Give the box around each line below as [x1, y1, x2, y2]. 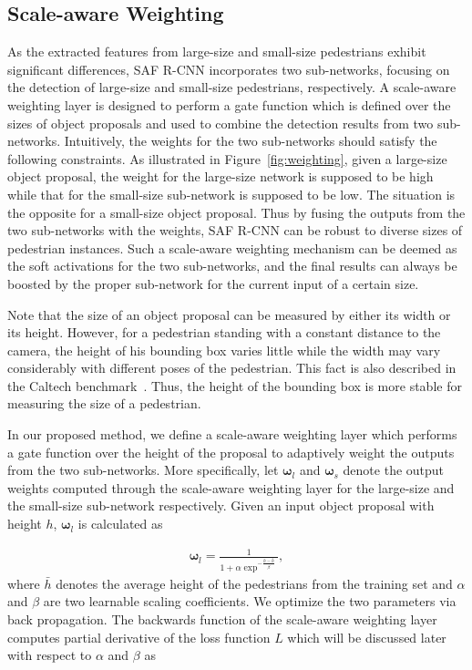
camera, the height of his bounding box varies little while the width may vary [7, 340, 441, 359]
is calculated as [77, 514, 163, 533]
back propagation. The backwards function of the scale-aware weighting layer [7, 609, 437, 628]
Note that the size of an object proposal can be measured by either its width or [7, 304, 451, 324]
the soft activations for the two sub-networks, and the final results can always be [7, 256, 457, 275]
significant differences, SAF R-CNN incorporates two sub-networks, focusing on [7, 59, 450, 78]
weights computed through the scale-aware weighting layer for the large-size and [7, 478, 455, 497]
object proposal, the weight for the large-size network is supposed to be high [7, 167, 434, 186]
